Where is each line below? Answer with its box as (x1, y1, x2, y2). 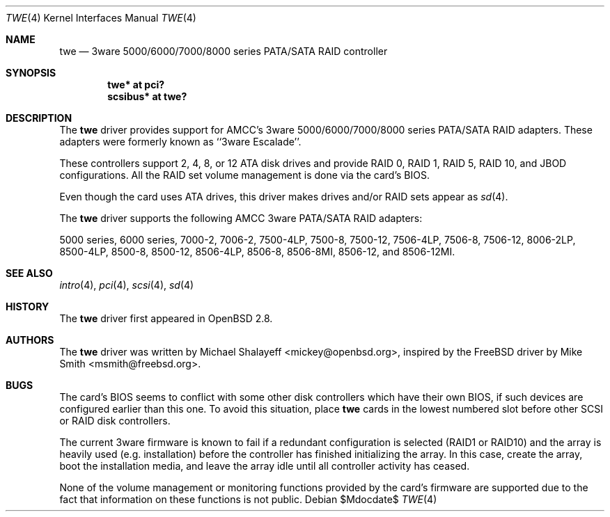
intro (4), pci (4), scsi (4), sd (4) (59, 279, 194, 291)
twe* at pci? (107, 79, 165, 90)
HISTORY (6, 301, 49, 312)
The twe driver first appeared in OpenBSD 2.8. (59, 312, 273, 324)
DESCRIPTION (6, 112, 72, 124)
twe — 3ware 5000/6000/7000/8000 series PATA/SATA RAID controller (59, 45, 388, 57)
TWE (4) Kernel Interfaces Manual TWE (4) (6, 12, 196, 24)
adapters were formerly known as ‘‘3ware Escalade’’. (59, 136, 302, 148)
